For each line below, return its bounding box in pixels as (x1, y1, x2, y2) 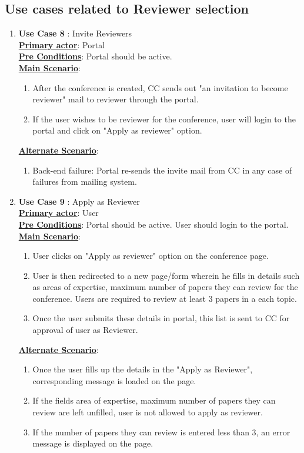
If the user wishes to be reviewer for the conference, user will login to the (32, 112, 296, 125)
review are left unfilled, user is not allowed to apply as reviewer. (32, 406, 263, 418)
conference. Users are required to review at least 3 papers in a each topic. (32, 292, 297, 304)
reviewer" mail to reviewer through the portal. (32, 93, 199, 105)
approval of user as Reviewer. (32, 324, 138, 336)
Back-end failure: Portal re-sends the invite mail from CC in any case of (32, 164, 292, 176)
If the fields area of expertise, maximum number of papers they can (32, 394, 276, 407)
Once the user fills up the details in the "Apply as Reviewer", (32, 363, 253, 375)
